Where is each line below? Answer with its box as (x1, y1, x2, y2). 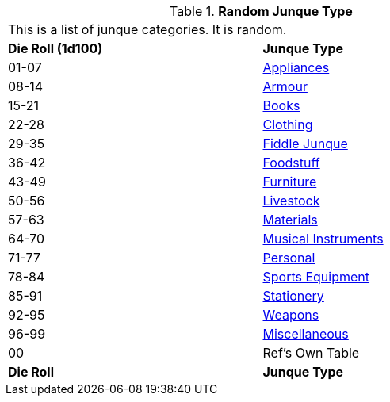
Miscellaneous (262, 326, 349, 342)
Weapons (262, 307, 319, 323)
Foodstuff (262, 155, 320, 170)
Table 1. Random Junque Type (170, 3, 353, 19)
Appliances (262, 59, 330, 75)
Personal (262, 250, 315, 266)
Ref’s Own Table (262, 345, 360, 361)
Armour (262, 78, 308, 94)
